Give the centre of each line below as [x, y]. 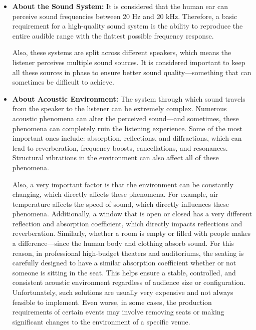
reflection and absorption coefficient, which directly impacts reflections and [127, 223]
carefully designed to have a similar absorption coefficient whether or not [124, 263]
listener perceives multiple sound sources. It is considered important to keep [129, 62]
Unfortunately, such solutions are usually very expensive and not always [123, 292]
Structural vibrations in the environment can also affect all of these [115, 157]
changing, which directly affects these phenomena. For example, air [115, 194]
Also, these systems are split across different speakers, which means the [122, 52]
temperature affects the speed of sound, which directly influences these [120, 204]
